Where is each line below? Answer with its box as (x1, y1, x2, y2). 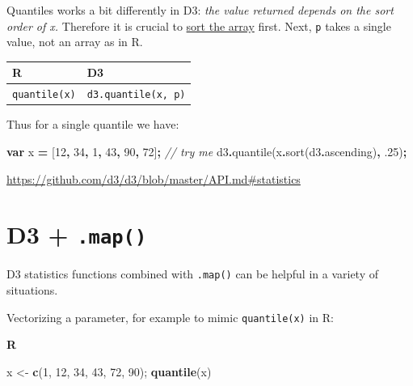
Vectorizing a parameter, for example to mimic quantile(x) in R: (6, 308, 334, 325)
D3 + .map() (6, 218, 147, 251)
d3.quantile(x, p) (86, 89, 186, 101)
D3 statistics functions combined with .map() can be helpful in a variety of (6, 265, 379, 282)
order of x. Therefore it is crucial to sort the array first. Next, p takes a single (6, 17, 391, 34)
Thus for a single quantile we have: (6, 116, 179, 133)
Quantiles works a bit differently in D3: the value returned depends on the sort (6, 2, 394, 18)
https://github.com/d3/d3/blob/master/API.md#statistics (6, 170, 301, 187)
